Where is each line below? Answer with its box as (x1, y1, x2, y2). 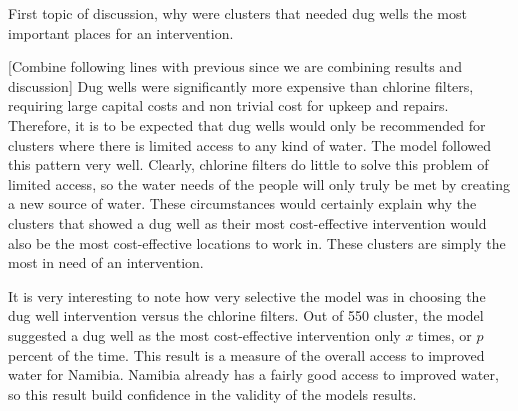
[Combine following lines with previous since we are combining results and (8, 56, 462, 77)
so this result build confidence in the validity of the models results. (8, 383, 417, 404)
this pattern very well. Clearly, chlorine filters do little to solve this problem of (8, 154, 489, 175)
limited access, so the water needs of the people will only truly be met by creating (8, 173, 511, 194)
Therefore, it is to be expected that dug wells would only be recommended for (8, 114, 486, 135)
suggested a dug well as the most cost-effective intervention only (8, 324, 401, 345)
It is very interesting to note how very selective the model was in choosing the (8, 285, 486, 306)
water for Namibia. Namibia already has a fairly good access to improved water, (8, 364, 499, 385)
